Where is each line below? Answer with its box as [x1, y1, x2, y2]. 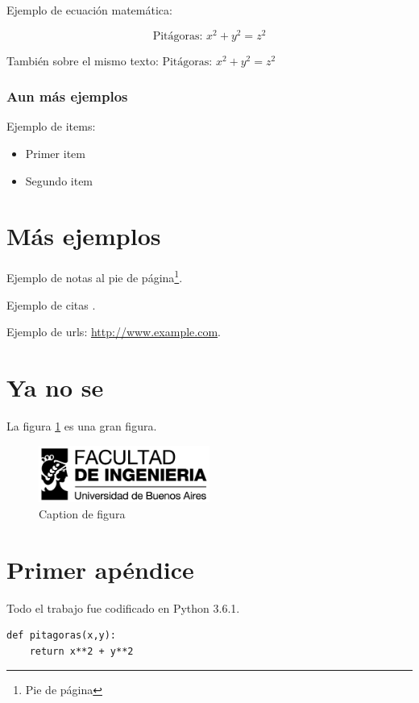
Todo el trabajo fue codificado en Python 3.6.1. [6, 599, 240, 616]
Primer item [25, 145, 85, 162]
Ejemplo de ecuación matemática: [6, 2, 172, 18]
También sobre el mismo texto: [6, 52, 159, 69]
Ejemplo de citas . [6, 296, 96, 313]
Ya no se [6, 371, 104, 404]
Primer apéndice [6, 552, 194, 585]
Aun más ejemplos [6, 86, 128, 106]
